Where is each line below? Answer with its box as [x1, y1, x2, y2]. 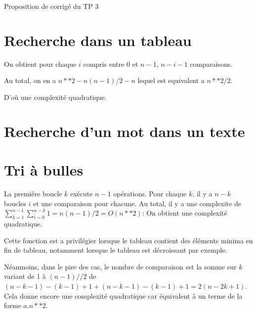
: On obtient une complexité [142, 208, 227, 218]
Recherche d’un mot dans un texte [4, 121, 245, 141]
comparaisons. [190, 58, 233, 69]
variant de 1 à [4, 271, 46, 281]
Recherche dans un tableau [4, 30, 192, 50]
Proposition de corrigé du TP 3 [4, 1, 99, 11]
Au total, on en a [4, 75, 56, 86]
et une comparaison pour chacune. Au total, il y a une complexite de [33, 198, 241, 208]
